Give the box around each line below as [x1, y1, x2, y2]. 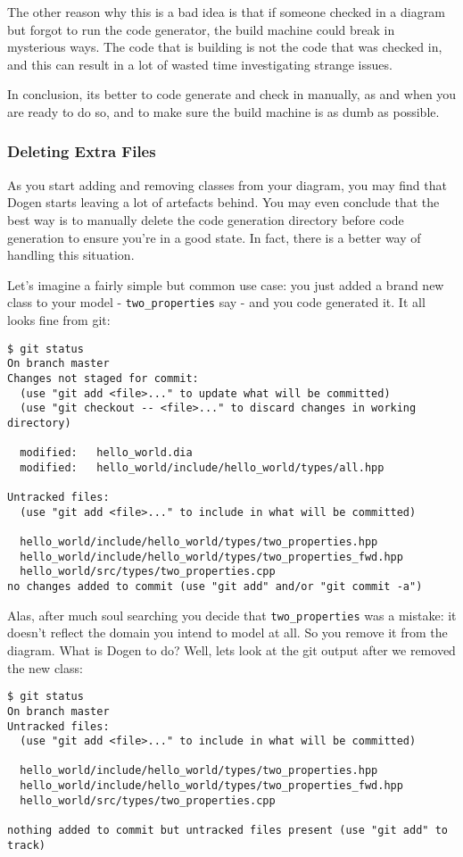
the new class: [7, 658, 83, 677]
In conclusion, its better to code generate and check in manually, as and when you [7, 85, 457, 104]
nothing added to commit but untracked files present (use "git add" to [7, 824, 448, 837]
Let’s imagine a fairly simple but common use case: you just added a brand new [7, 275, 444, 294]
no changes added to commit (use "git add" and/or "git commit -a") [7, 580, 423, 594]
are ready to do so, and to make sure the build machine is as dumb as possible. [7, 102, 440, 121]
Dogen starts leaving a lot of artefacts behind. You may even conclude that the [7, 193, 440, 212]
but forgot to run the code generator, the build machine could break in [7, 20, 395, 38]
